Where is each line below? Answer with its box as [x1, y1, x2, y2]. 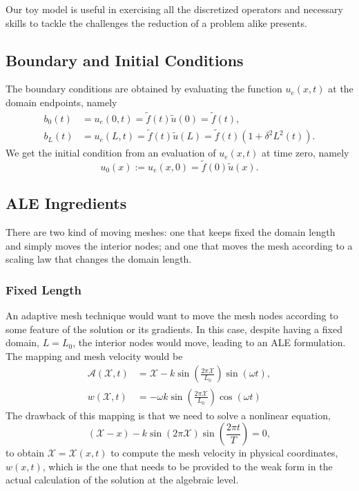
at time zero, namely [262, 146, 349, 160]
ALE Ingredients [6, 192, 127, 214]
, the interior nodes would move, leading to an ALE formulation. [72, 335, 346, 350]
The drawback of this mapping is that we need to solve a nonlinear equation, [6, 408, 331, 422]
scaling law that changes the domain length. [6, 252, 192, 266]
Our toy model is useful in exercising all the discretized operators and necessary [6, 2, 343, 16]
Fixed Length [6, 281, 81, 298]
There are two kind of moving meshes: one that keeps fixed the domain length [6, 225, 336, 239]
